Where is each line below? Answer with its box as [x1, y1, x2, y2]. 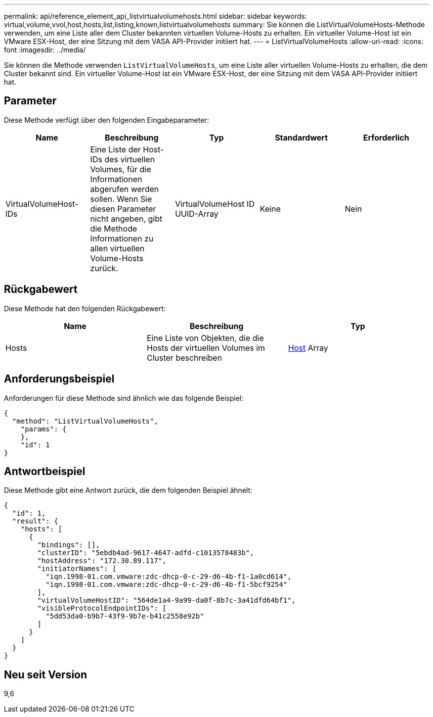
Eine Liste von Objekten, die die [146, 333, 264, 343]
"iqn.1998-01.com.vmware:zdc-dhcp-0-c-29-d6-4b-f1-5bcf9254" [45, 580, 288, 589]
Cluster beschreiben [146, 352, 222, 363]
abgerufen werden [90, 184, 159, 194]
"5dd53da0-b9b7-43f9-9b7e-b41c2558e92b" [45, 612, 204, 621]
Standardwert [275, 132, 328, 143]
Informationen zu [90, 233, 154, 243]
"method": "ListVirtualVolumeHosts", [12, 417, 158, 425]
